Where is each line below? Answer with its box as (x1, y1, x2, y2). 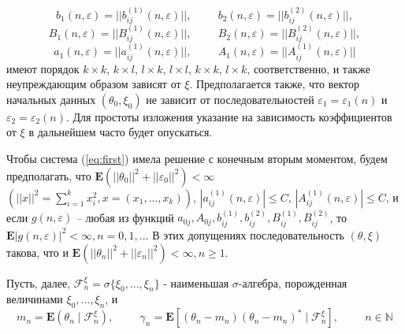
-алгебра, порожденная (238, 274, 347, 291)
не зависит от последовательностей (146, 91, 314, 107)
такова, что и (6, 243, 69, 260)
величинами (6, 291, 63, 307)
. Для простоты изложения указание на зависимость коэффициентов (65, 108, 392, 124)
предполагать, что (6, 167, 91, 184)
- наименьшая (163, 274, 229, 291)
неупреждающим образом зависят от (6, 76, 181, 92)
